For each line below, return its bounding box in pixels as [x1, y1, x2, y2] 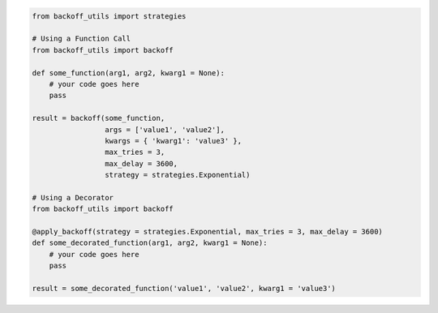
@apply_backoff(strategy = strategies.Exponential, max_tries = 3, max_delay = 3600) [32, 227, 383, 237]
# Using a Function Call [32, 34, 131, 44]
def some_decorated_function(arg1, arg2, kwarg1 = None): [32, 238, 268, 247]
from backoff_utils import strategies [32, 11, 187, 20]
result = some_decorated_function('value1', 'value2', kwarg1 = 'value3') [32, 284, 337, 293]
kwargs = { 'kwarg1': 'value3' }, [104, 136, 243, 145]
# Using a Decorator [32, 193, 114, 202]
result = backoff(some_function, [32, 114, 165, 123]
